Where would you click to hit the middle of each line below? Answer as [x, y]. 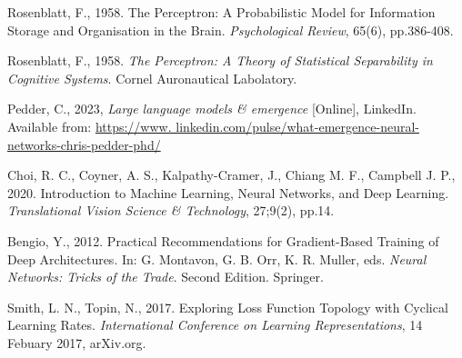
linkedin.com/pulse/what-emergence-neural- [297, 126]
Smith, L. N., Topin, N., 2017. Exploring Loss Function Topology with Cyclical [228, 307]
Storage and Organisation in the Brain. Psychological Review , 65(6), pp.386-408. [231, 30]
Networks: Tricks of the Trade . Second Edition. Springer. [166, 277]
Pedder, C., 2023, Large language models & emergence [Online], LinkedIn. [212, 109]
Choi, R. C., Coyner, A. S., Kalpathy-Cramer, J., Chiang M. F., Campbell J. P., [231, 175]
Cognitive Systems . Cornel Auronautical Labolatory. [152, 78]
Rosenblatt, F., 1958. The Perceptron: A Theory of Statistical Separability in [220, 60]
